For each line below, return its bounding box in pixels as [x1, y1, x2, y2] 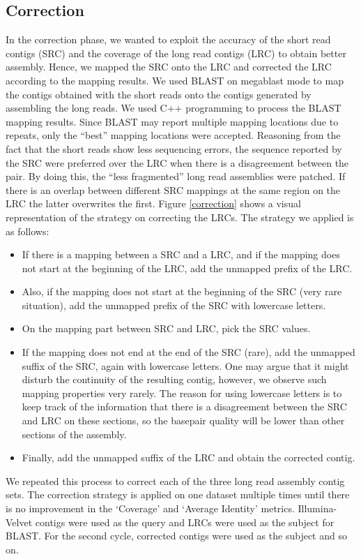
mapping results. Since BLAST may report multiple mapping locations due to [6, 114, 339, 128]
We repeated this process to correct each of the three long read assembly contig [6, 473, 345, 488]
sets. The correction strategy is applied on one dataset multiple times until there [6, 487, 350, 502]
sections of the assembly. [22, 426, 127, 441]
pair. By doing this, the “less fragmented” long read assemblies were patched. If [6, 169, 346, 184]
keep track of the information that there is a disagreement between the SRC [22, 399, 347, 414]
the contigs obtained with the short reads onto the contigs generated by [6, 87, 312, 101]
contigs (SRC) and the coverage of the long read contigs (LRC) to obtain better [6, 45, 346, 60]
